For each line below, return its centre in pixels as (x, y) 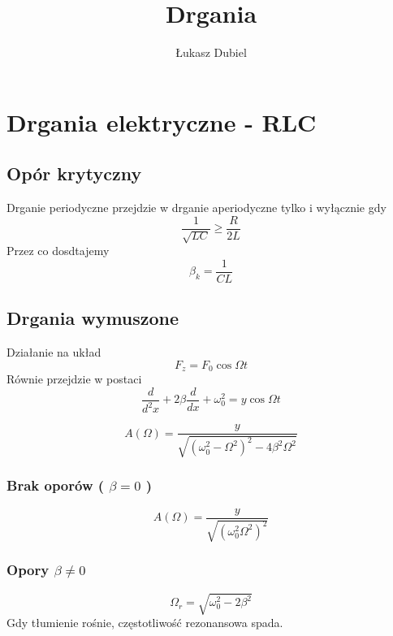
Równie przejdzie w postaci (74, 379)
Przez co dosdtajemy (58, 251)
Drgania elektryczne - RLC (162, 121)
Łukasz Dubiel (211, 52)
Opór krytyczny (74, 173)
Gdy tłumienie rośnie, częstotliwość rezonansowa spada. (145, 622)
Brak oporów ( (56, 485)
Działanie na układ (54, 352)
